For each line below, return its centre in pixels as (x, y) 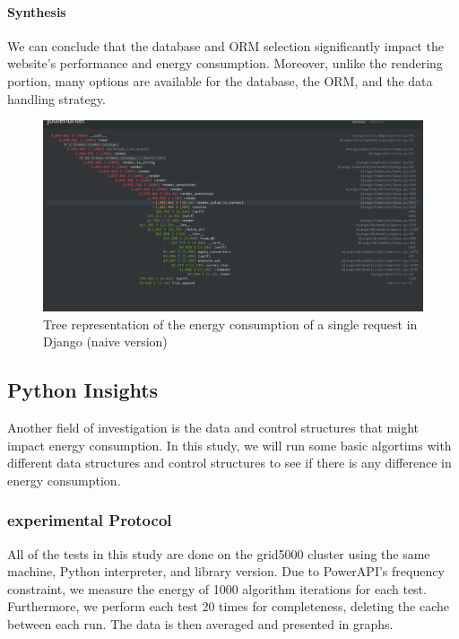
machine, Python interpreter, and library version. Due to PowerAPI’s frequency (226, 571)
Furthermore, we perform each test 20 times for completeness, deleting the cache (228, 606)
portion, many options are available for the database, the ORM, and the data (220, 80)
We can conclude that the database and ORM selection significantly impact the (225, 45)
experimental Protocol (90, 520)
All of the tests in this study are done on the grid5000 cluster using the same (219, 553)
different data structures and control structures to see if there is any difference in (229, 463)
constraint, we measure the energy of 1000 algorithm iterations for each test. (217, 588)
